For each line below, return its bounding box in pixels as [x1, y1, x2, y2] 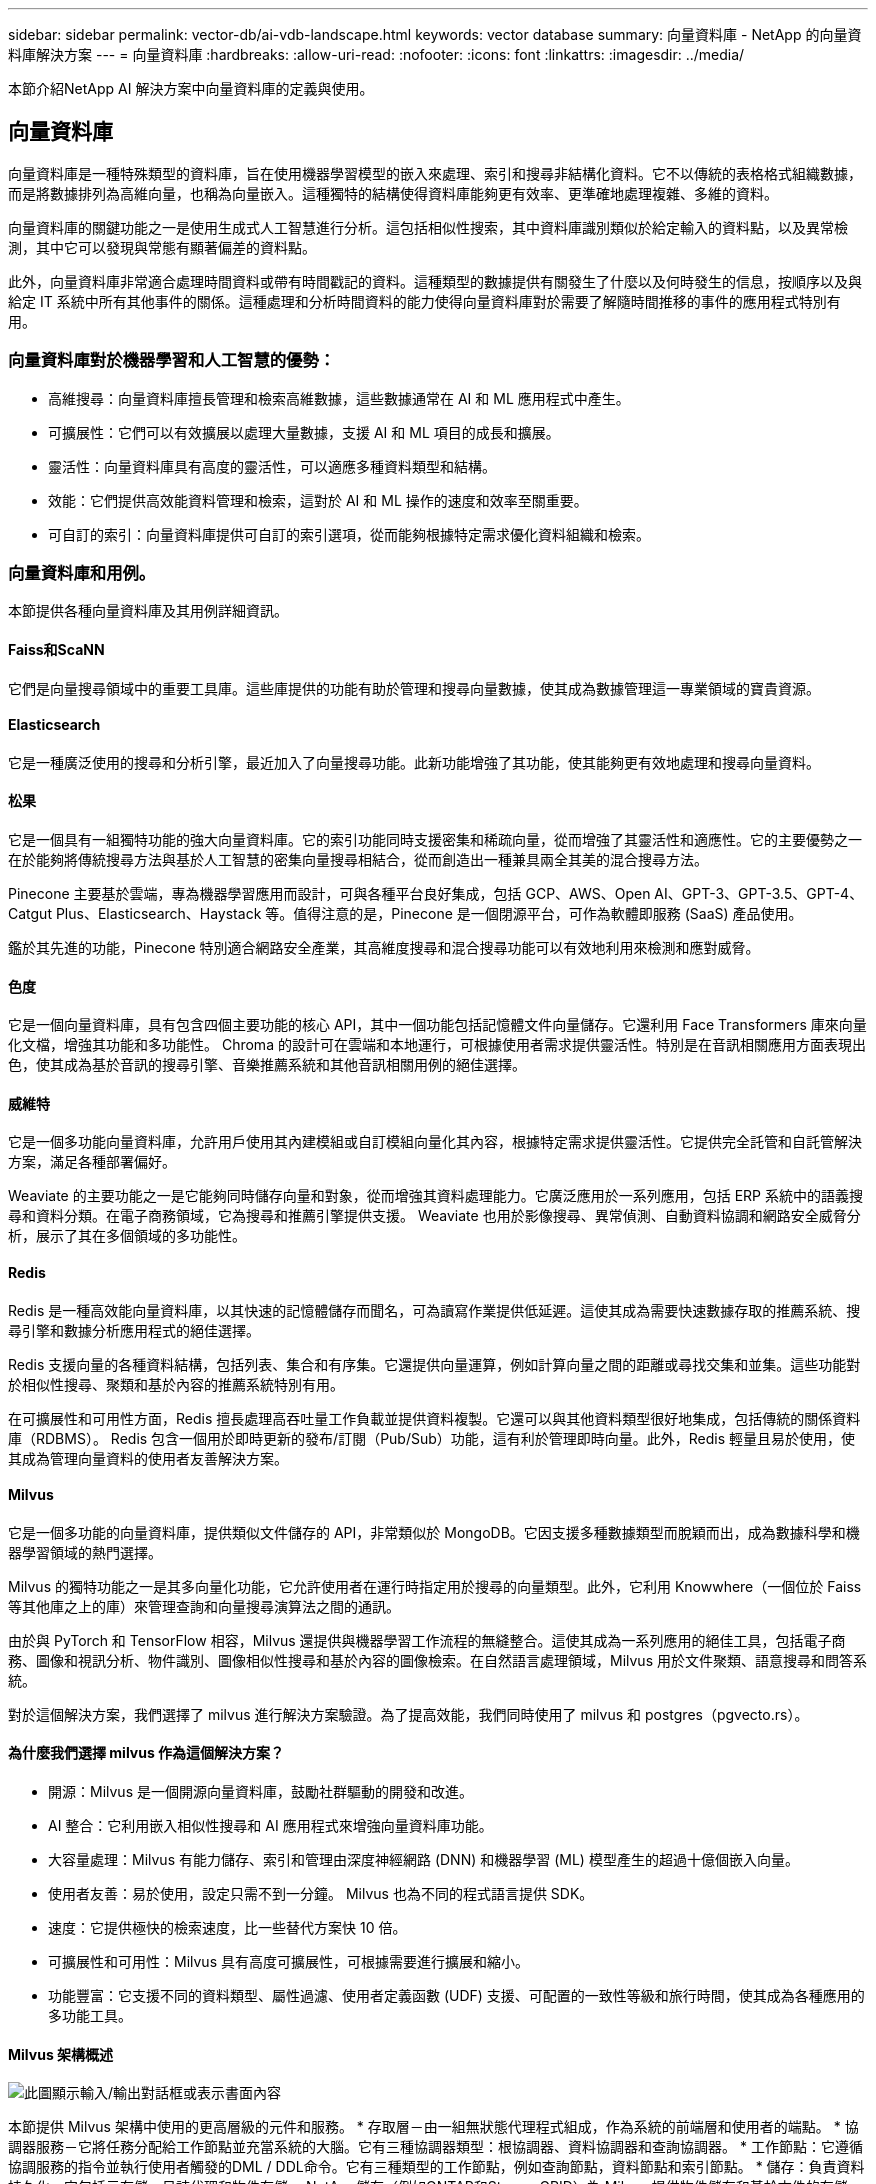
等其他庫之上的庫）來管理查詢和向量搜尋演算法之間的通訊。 [8, 1597, 400, 1615]
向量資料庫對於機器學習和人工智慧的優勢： [8, 350, 336, 371]
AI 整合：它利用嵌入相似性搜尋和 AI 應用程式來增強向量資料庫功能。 [48, 1817, 493, 1835]
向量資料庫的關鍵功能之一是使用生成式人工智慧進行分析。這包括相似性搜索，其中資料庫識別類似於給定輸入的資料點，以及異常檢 [8, 218, 848, 236]
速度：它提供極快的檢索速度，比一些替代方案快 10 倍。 [48, 1919, 407, 1937]
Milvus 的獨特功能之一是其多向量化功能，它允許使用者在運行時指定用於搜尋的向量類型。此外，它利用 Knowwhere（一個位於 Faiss [8, 1577, 862, 1595]
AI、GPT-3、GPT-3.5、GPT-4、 [654, 885, 864, 902]
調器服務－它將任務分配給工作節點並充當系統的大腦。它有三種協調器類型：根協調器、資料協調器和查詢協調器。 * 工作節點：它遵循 [8, 2138, 863, 2156]
